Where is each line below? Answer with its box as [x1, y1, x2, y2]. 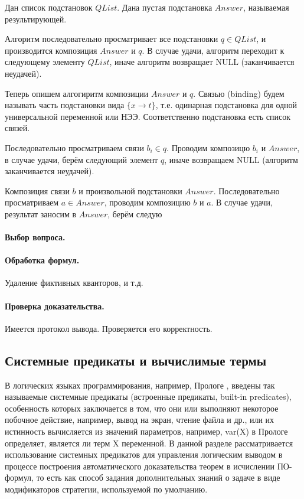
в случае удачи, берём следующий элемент [5, 153, 158, 165]
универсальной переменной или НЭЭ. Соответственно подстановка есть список [5, 110, 291, 122]
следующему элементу [5, 56, 85, 68]
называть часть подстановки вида [5, 99, 125, 111]
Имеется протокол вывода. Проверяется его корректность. [5, 322, 213, 334]
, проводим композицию [104, 196, 191, 208]
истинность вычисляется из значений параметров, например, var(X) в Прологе [5, 425, 288, 438]
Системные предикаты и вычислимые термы [5, 351, 267, 369]
